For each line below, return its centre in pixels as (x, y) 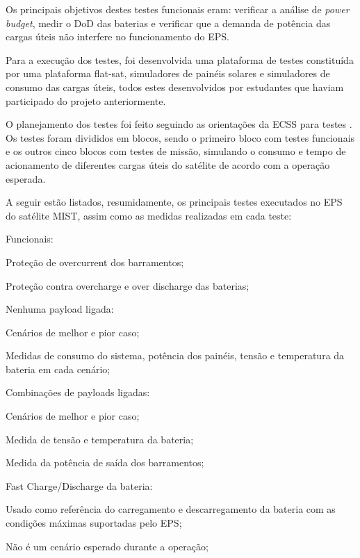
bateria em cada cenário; (58, 369)
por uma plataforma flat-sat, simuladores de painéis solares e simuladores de (168, 73)
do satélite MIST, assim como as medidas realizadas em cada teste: (149, 215)
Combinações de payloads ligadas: (78, 392)
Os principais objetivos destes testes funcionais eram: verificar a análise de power (178, 9)
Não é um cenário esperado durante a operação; (107, 546)
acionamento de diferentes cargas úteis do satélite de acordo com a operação (168, 164)
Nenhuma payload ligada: (60, 309)
